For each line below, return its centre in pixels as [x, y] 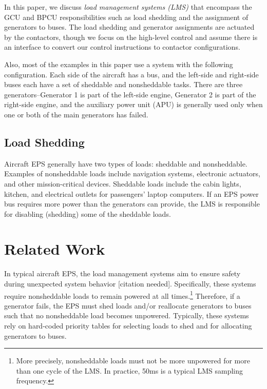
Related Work [55, 249]
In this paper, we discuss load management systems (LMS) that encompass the [128, 7]
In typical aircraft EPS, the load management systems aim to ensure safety [122, 273]
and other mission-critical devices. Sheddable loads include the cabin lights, [123, 183]
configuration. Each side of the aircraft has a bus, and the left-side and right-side [131, 74]
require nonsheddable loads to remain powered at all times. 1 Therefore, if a [122, 295]
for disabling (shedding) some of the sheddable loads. [88, 213]
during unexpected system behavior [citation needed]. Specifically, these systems [130, 284]
